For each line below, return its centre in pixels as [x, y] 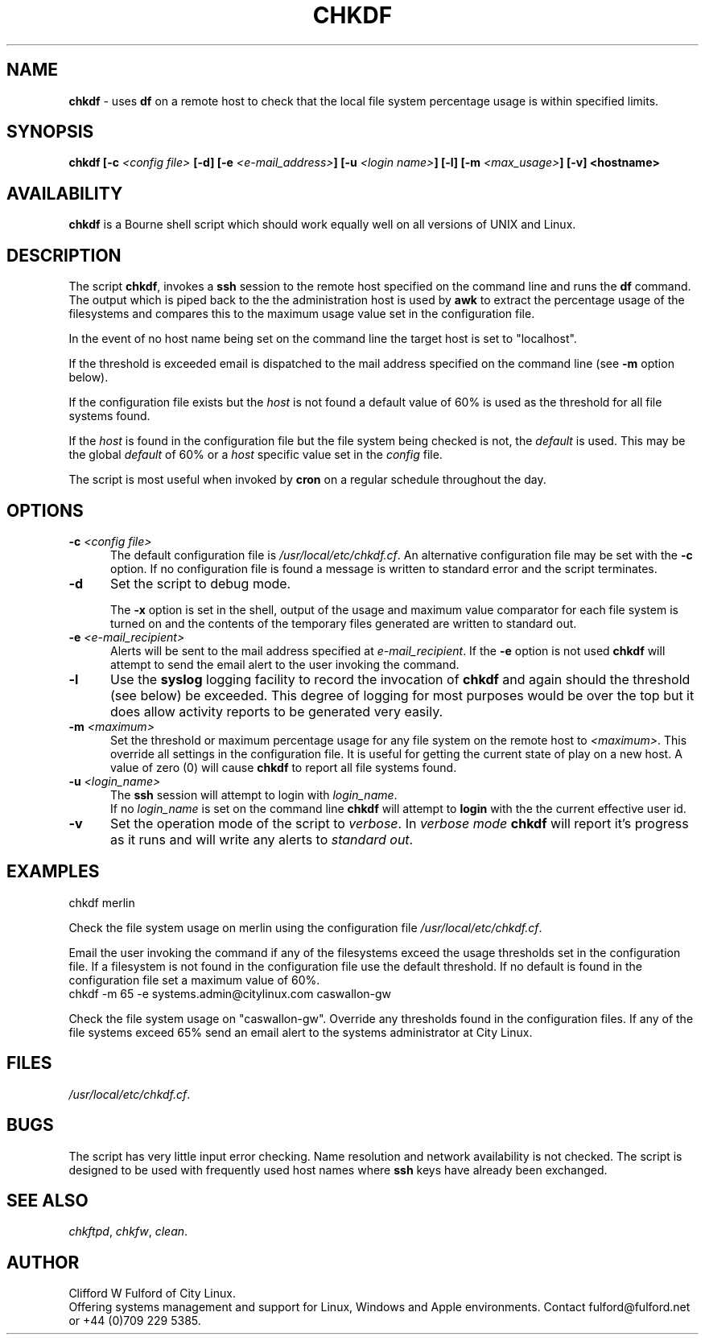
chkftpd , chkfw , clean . [128, 1232]
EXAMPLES [53, 872]
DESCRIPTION [64, 255]
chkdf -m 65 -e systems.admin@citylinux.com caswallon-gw [230, 993]
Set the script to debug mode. [200, 583]
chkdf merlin [102, 902]
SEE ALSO [47, 1200]
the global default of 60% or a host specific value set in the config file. [256, 455]
